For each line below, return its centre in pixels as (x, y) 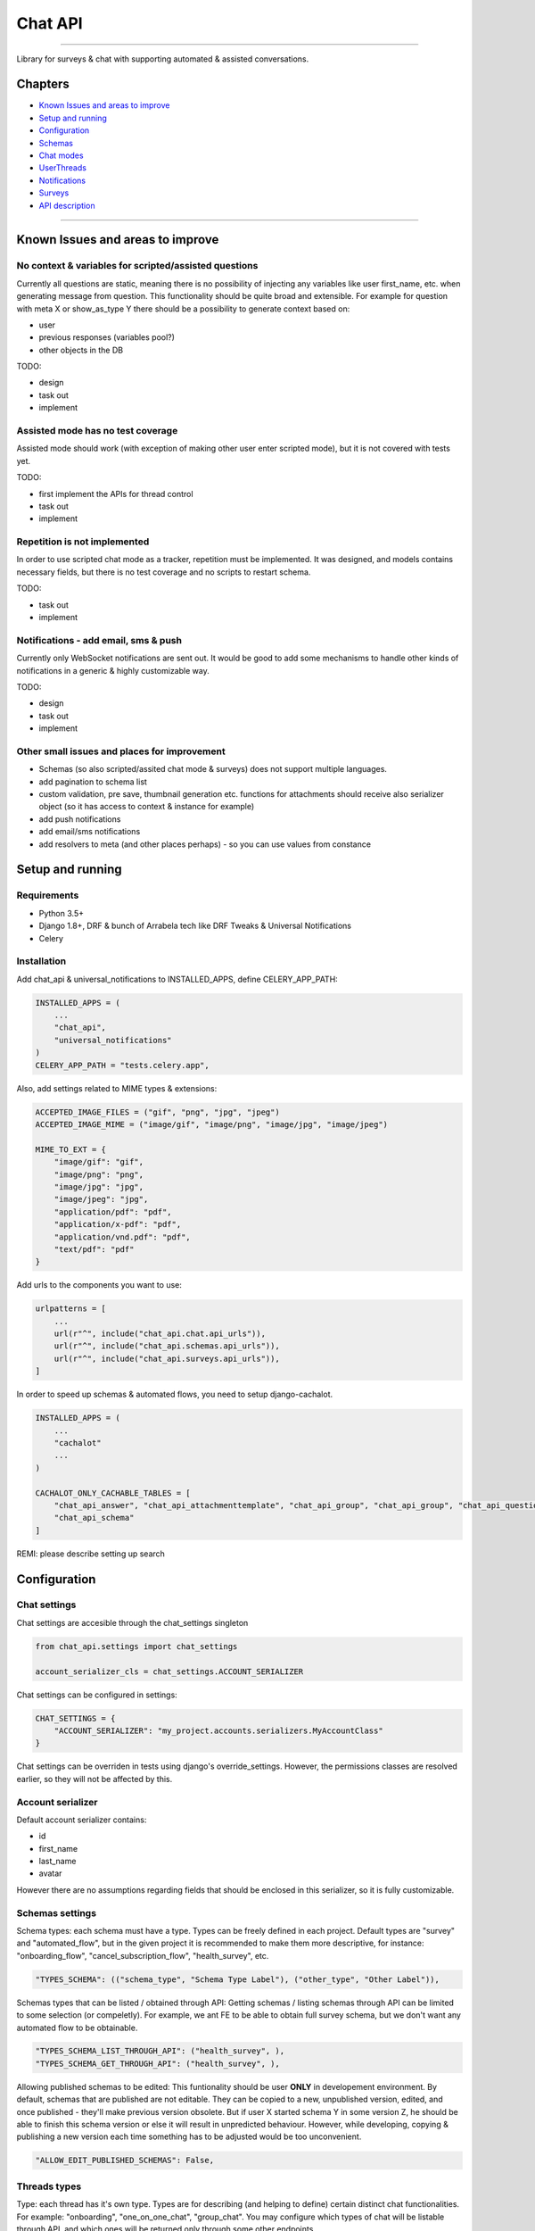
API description (67, 205)
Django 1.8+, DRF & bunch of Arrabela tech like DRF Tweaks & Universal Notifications (195, 926)
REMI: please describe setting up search (91, 1554)
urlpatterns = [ (71, 1309)
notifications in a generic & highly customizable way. (113, 670)
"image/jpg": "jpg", (99, 1186)
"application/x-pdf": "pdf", (118, 1224)
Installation (41, 961)
